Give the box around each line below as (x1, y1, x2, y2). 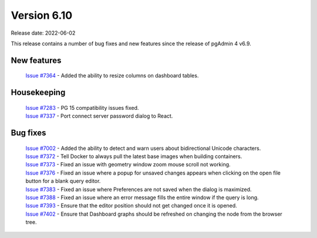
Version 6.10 (11, 9, 73, 22)
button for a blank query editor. (25, 177, 101, 185)
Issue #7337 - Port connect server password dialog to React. (25, 112, 173, 120)
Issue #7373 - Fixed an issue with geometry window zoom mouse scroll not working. (25, 161, 231, 168)
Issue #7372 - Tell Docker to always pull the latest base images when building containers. (25, 153, 242, 160)
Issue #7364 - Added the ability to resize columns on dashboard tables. (25, 72, 199, 79)
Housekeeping (11, 88, 66, 98)
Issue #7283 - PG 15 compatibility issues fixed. (25, 104, 139, 111)
